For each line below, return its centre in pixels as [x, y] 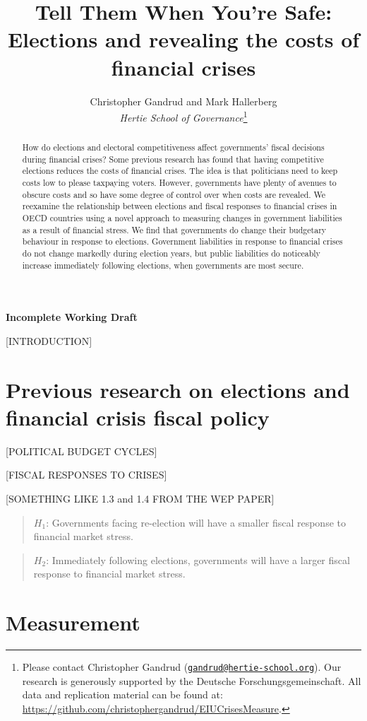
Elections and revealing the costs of [183, 39]
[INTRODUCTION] [49, 340]
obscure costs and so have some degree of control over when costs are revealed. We [174, 194]
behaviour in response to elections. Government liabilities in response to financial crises [182, 241]
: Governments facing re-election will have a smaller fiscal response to [196, 522]
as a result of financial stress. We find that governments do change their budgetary [174, 229]
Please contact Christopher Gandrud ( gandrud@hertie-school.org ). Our [182, 667]
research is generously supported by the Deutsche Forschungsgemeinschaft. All [192, 680]
